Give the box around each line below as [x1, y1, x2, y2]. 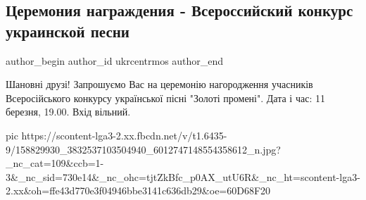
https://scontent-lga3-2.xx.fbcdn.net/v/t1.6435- [21, 127, 227, 142]
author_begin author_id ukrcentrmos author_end [6, 53, 224, 68]
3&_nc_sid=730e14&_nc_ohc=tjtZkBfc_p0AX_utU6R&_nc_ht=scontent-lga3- [6, 169, 360, 184]
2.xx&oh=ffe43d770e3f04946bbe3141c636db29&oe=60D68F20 [6, 183, 271, 198]
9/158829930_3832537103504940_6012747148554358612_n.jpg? [6, 142, 281, 156]
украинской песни [6, 20, 130, 42]
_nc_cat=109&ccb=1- [6, 156, 104, 170]
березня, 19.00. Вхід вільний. [6, 104, 131, 119]
